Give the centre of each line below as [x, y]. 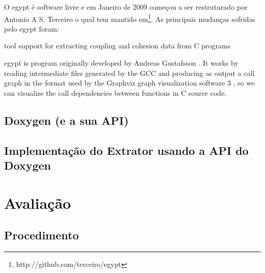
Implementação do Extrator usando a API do [126, 150]
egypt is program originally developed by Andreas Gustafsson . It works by [121, 63]
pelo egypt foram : [32, 28]
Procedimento [42, 235]
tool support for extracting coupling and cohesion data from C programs [117, 46]
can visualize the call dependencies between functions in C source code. [115, 92]
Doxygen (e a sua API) [67, 120]
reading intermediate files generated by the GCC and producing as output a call [129, 73]
